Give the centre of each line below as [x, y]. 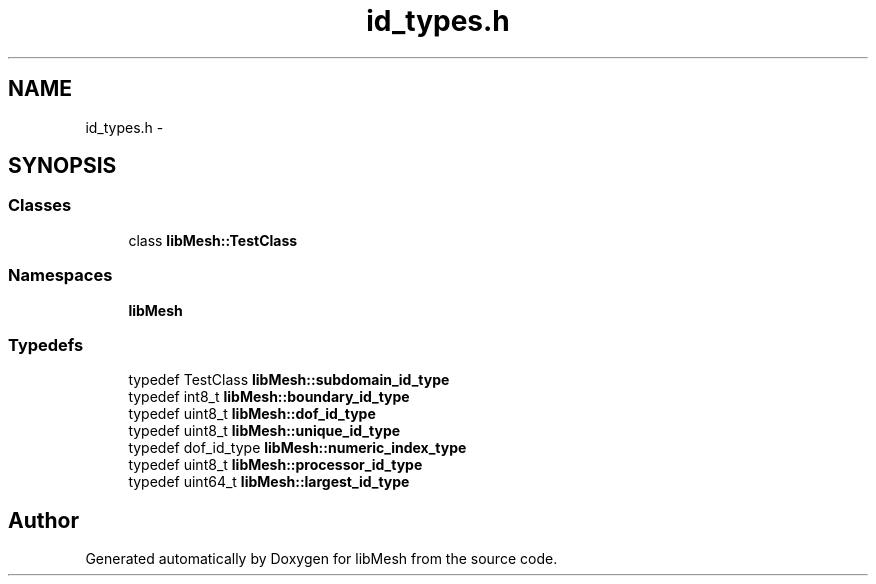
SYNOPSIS [62, 166]
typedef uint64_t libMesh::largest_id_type [269, 482]
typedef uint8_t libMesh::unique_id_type [264, 431]
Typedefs [46, 344]
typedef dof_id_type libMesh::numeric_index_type [297, 448]
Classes [40, 205]
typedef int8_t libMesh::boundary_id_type [269, 397]
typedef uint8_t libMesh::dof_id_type [252, 414]
